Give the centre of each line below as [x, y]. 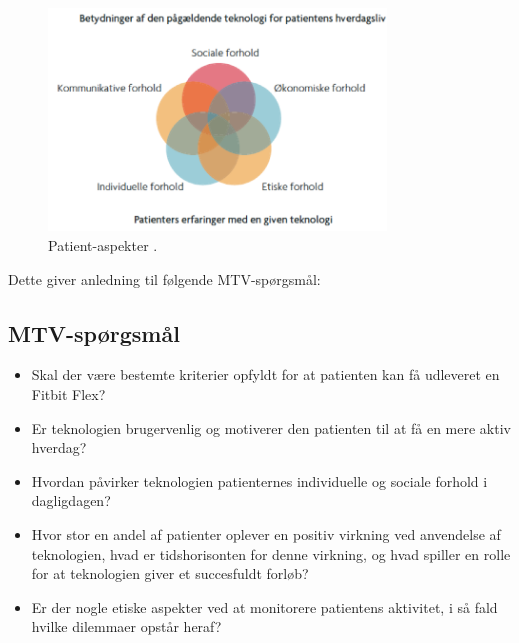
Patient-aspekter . [103, 245]
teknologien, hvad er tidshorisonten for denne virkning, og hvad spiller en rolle [271, 553]
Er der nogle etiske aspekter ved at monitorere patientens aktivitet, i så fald [264, 606]
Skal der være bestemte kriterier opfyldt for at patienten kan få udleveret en [265, 374]
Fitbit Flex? [68, 394]
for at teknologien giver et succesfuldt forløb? [170, 573]
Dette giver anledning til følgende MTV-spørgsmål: [164, 278]
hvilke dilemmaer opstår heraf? [126, 626]
